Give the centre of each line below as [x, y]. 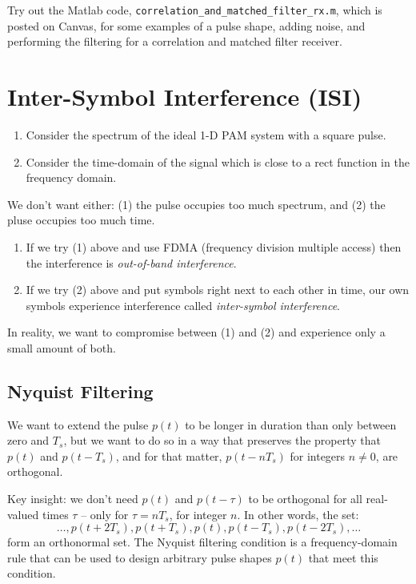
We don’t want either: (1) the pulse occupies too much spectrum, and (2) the [196, 204]
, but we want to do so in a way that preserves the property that [222, 440]
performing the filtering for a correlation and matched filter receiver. [175, 41]
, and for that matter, [169, 455]
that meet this [343, 557]
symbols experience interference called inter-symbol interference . [183, 305]
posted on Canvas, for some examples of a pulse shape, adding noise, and [186, 25]
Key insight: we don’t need [73, 499]
